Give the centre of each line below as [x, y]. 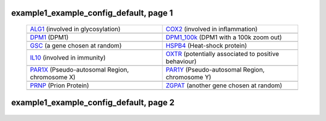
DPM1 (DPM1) [49, 37]
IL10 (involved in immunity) [68, 58]
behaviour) [181, 61]
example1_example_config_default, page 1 [92, 13]
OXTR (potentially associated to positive [222, 54]
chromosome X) [53, 77]
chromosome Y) [188, 77]
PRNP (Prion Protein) [59, 85]
